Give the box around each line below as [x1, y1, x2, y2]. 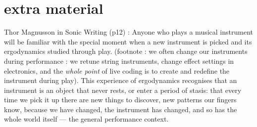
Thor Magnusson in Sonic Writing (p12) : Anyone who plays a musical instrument [4, 27, 253, 37]
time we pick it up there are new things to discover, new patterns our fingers [4, 94, 237, 105]
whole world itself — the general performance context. [4, 114, 169, 124]
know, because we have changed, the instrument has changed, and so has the [4, 104, 237, 114]
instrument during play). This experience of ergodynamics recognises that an [4, 75, 237, 85]
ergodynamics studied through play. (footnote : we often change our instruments [4, 46, 248, 56]
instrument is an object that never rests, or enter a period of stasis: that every [4, 85, 242, 95]
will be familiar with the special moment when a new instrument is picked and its [4, 36, 252, 46]
